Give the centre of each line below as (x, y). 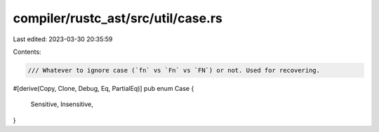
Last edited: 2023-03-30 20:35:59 (63, 39)
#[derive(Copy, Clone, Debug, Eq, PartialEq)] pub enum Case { (104, 88)
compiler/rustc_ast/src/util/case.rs (118, 18)
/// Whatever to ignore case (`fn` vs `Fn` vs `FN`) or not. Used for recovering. (174, 70)
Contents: (27, 52)
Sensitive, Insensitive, (62, 104)
